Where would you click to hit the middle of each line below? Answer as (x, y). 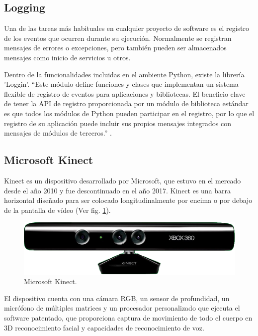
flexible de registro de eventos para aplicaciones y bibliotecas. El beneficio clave (125, 93)
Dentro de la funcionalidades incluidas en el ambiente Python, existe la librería (124, 74)
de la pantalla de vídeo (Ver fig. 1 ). (57, 210)
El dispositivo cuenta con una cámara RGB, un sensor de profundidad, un (117, 298)
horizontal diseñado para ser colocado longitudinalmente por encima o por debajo (128, 200)
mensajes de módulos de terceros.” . (58, 133)
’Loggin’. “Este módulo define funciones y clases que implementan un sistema (121, 84)
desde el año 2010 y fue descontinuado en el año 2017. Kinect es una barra (118, 190)
